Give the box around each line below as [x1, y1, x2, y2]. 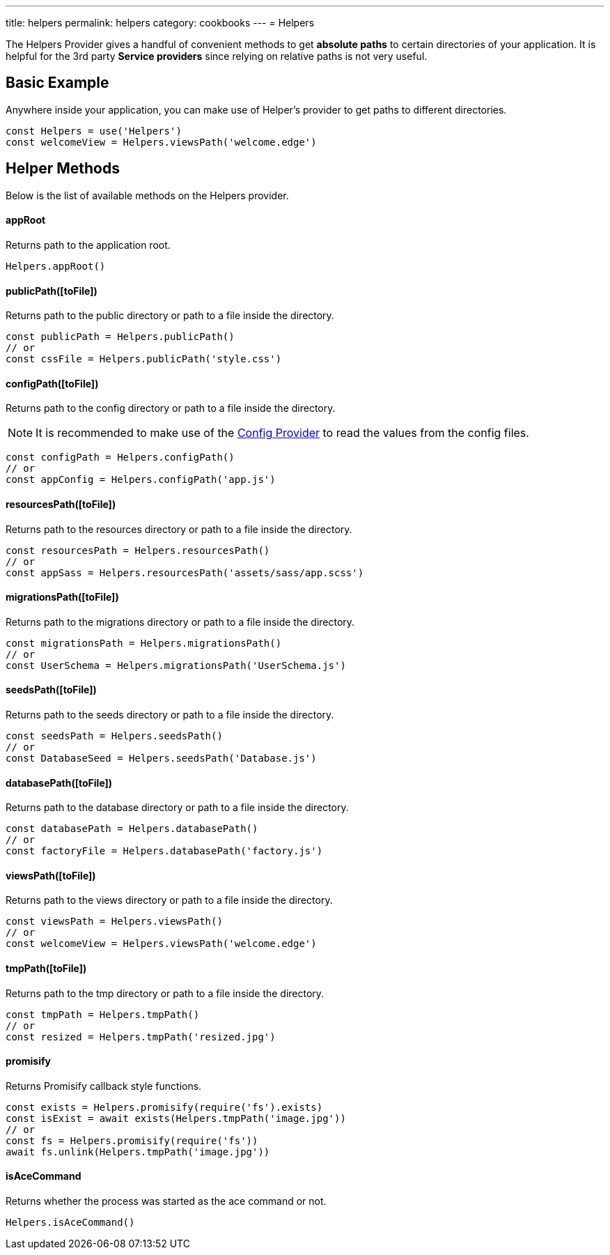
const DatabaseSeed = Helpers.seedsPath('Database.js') [6, 753, 317, 764]
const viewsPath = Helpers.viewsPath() [6, 916, 223, 927]
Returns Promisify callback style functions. [6, 1079, 202, 1092]
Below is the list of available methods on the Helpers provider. [6, 189, 289, 201]
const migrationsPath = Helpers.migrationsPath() [6, 637, 282, 649]
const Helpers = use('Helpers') [6, 125, 182, 137]
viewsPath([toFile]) [6, 869, 96, 881]
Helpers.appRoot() [6, 260, 106, 272]
